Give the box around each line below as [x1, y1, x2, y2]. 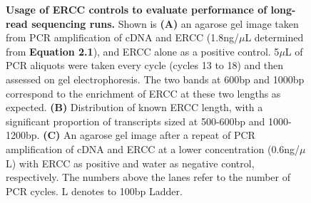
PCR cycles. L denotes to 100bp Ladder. [6, 183, 183, 198]
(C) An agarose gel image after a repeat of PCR [43, 127, 255, 142]
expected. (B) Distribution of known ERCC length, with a [6, 100, 263, 115]
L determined [245, 30, 304, 45]
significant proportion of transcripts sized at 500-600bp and [6, 113, 265, 128]
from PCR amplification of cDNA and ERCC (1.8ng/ [6, 30, 239, 45]
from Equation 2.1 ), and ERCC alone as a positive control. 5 [6, 43, 280, 58]
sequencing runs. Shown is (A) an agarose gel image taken [31, 16, 299, 31]
